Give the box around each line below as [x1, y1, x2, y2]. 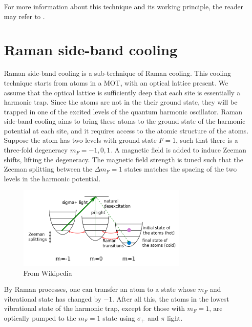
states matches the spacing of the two [124, 164, 237, 174]
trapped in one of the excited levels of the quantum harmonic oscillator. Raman [4, 106, 243, 116]
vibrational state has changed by [4, 293, 102, 304]
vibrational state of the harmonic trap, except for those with [4, 303, 185, 313]
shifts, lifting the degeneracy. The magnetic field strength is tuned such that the [4, 154, 244, 164]
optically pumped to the [4, 312, 76, 323]
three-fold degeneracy [4, 145, 68, 155]
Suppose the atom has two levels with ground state [4, 135, 157, 145]
